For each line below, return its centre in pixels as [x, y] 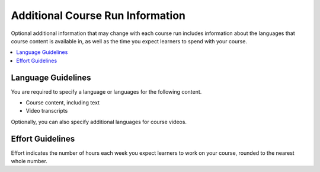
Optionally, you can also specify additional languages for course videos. [99, 122]
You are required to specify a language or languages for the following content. [106, 91]
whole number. [29, 161]
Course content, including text [63, 103]
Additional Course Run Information [98, 15]
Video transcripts [47, 111]
